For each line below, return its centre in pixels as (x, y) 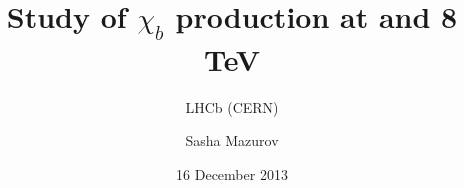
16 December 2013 (232, 173)
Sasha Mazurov (232, 140)
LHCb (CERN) (232, 106)
